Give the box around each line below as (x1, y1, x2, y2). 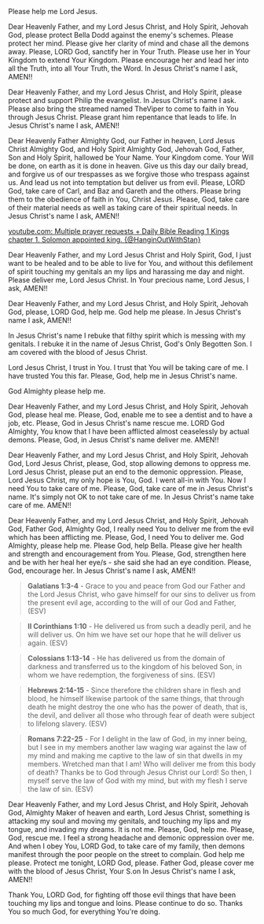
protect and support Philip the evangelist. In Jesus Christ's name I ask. (8, 96, 237, 105)
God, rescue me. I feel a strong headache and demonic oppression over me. (8, 833, 255, 842)
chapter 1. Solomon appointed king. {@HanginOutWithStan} (8, 235, 201, 244)
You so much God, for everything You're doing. (8, 907, 161, 916)
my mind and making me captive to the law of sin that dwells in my (27, 751, 244, 760)
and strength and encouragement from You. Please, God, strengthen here (8, 549, 247, 558)
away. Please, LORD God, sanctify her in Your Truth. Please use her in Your (8, 47, 251, 56)
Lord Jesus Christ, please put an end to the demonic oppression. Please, (8, 468, 244, 476)
